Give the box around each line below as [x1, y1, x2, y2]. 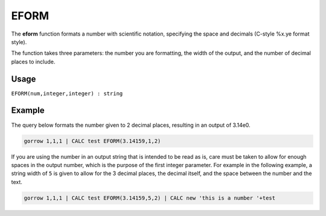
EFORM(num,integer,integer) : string [11, 90, 123, 97]
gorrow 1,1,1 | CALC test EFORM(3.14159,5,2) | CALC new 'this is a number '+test [24, 194, 276, 202]
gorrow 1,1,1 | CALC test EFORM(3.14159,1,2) [24, 138, 161, 144]
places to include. [11, 58, 56, 65]
